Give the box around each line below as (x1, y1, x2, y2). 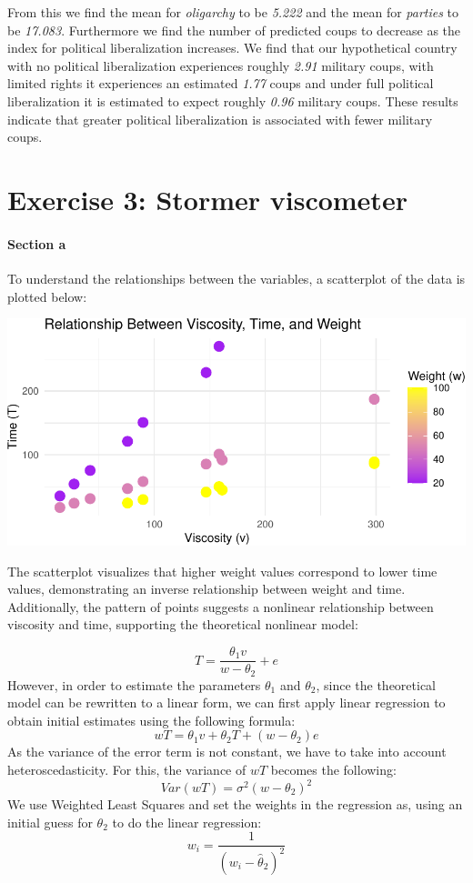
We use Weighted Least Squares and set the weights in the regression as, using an (7, 795, 463, 814)
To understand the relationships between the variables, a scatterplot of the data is (7, 268, 466, 287)
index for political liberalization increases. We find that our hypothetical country (7, 38, 458, 57)
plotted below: (7, 286, 87, 306)
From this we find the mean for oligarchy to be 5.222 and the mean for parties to (7, 3, 459, 21)
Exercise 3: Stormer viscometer (7, 180, 408, 217)
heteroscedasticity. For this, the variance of (7, 759, 247, 778)
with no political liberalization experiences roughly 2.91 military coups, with (7, 55, 434, 75)
